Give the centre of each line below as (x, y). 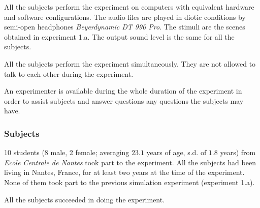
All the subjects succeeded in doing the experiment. (85, 199)
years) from (238, 152)
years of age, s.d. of (176, 152)
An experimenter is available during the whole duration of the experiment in (123, 91)
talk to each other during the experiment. (69, 73)
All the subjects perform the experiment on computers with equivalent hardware (129, 7)
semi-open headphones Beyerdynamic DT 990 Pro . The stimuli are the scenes (125, 27)
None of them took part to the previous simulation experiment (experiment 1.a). (129, 182)
